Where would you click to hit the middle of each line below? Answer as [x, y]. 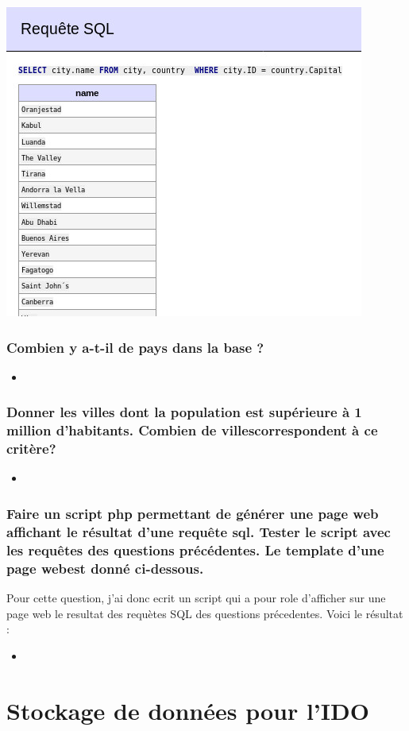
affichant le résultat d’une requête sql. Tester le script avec [199, 531]
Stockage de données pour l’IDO [188, 710]
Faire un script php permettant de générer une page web [193, 513]
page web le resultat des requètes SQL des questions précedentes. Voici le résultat [205, 613]
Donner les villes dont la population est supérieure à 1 [184, 412]
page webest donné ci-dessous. [105, 568]
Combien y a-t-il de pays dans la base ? [135, 347]
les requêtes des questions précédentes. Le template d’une [195, 549]
